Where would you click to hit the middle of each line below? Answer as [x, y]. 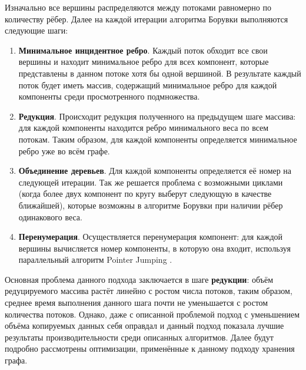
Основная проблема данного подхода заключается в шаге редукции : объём [139, 279]
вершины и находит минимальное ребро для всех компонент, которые [144, 62]
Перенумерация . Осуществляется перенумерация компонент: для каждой [151, 237]
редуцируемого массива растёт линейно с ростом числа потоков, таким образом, [149, 291]
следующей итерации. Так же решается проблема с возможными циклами [151, 182]
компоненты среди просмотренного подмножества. [109, 96]
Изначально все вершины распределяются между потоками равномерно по [138, 7]
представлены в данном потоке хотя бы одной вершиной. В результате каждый [160, 73]
